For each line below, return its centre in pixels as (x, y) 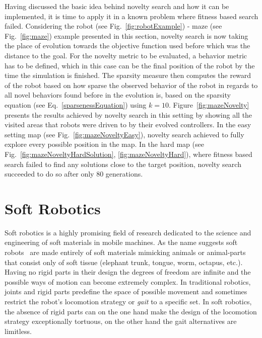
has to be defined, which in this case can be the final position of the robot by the (130, 65)
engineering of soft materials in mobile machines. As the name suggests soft (121, 242)
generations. (124, 174)
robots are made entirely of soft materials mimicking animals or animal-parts (125, 252)
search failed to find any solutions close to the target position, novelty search (123, 164)
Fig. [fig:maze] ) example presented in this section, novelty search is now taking (126, 35)
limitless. (18, 331)
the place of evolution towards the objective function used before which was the (127, 46)
